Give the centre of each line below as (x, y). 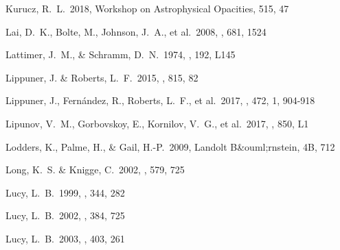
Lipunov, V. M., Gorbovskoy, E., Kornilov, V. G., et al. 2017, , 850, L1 (157, 123)
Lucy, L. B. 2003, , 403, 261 (65, 238)
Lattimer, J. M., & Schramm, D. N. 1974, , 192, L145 (121, 54)
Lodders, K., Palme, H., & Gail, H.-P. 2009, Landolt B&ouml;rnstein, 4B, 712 (170, 146)
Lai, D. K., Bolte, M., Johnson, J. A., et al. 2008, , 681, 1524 (136, 31)
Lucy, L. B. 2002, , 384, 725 (65, 215)
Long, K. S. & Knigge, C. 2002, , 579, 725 (95, 170)
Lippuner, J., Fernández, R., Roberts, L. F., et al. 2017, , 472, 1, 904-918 (160, 100)
